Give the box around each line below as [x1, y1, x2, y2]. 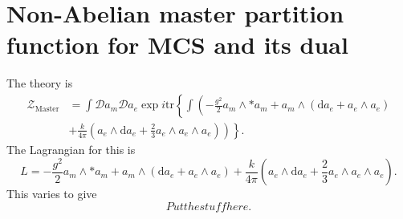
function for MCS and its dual [6, 28, 348, 61]
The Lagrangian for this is [6, 140, 136, 157]
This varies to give [6, 185, 97, 202]
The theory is [6, 75, 73, 91]
